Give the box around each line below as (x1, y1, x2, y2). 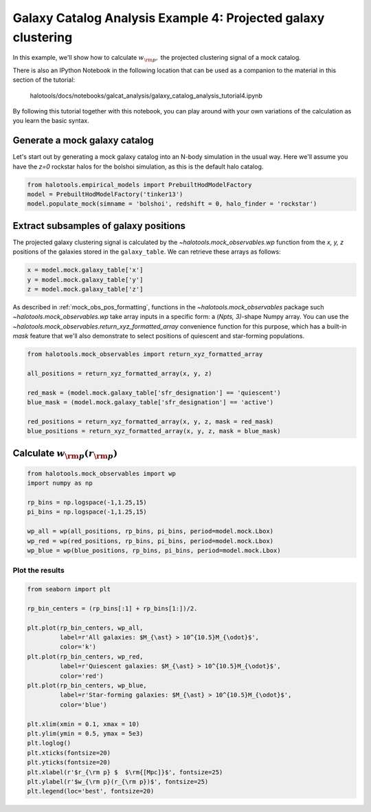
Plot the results (12, 566, 65, 575)
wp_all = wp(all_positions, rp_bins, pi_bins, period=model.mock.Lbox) (27, 527, 274, 536)
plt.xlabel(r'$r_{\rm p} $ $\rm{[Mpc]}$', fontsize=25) (27, 768, 223, 776)
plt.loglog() (27, 739, 71, 747)
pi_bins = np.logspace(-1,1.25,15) (27, 508, 147, 516)
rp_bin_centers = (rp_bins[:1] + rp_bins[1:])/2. (27, 604, 198, 612)
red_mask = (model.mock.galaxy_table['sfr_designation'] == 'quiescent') (27, 388, 281, 397)
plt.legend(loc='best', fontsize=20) (27, 787, 155, 795)
